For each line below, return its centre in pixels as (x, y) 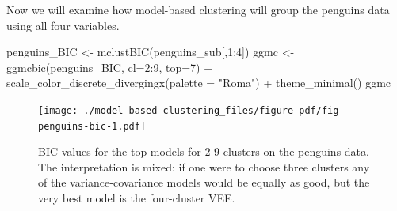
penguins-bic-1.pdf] (92, 126)
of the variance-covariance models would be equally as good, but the (204, 182)
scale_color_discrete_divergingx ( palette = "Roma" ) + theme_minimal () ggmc (199, 83)
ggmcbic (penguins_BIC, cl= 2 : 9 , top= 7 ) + (110, 67)
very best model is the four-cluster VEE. (137, 198)
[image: (58, 110)
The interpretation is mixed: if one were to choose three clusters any (204, 166)
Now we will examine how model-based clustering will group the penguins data (198, 9)
